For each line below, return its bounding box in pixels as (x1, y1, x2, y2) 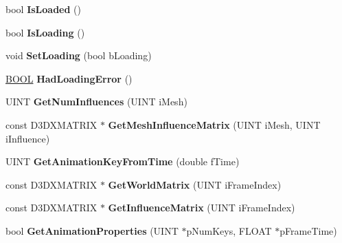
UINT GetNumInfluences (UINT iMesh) (5, 94, 187, 109)
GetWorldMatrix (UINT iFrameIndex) (108, 177, 282, 191)
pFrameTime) (280, 223, 337, 237)
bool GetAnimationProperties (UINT (5, 223, 179, 237)
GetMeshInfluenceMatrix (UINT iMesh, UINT (108, 117, 321, 131)
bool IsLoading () (5, 25, 85, 39)
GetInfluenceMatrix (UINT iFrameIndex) (108, 200, 295, 215)
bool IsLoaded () (5, 2, 81, 16)
